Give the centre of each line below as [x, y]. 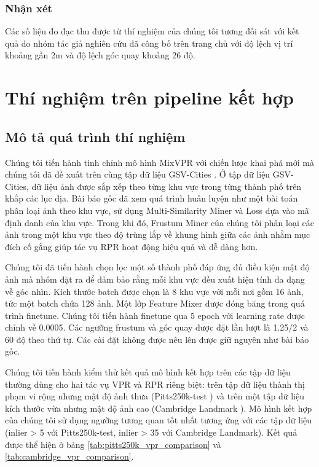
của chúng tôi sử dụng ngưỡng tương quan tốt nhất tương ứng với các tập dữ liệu [159, 420]
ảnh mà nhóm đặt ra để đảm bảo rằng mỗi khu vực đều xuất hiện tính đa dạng [155, 279]
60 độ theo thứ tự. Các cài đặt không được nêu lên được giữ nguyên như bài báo [157, 339]
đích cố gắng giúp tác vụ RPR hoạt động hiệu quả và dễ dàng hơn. [132, 246]
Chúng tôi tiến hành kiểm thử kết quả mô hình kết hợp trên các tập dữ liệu [148, 372]
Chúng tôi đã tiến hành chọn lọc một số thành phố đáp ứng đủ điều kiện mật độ [157, 267]
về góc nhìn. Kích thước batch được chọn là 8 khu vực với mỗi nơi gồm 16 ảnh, [154, 291]
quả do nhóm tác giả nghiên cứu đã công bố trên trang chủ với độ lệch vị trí [149, 43]
